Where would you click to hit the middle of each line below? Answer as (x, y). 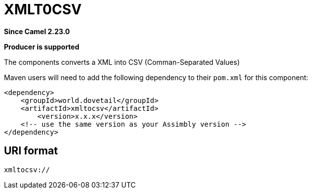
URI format (31, 151)
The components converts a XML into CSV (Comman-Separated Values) (122, 62)
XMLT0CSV (43, 9)
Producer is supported (42, 47)
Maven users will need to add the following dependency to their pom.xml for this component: (156, 77)
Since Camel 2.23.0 (37, 31)
